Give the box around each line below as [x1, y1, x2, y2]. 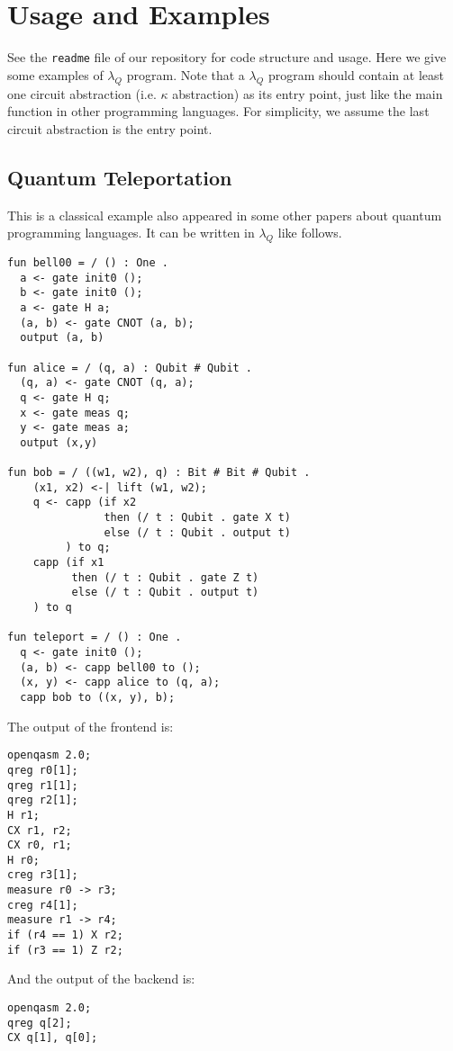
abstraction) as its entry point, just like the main [172, 84, 443, 103]
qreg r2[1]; [7, 794, 78, 807]
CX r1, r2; [7, 823, 72, 837]
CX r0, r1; [7, 839, 72, 852]
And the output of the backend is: [7, 969, 195, 988]
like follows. [277, 223, 342, 242]
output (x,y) [20, 436, 98, 449]
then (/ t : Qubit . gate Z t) [71, 570, 259, 584]
